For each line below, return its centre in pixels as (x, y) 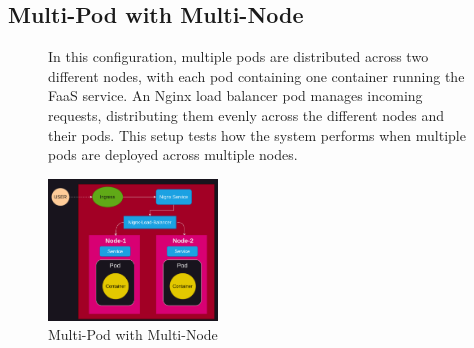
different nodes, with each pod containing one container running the (256, 75)
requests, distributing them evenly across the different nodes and (246, 114)
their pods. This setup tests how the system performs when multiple (257, 134)
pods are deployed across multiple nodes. (173, 154)
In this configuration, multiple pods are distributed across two (238, 56)
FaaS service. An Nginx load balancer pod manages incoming (235, 95)
